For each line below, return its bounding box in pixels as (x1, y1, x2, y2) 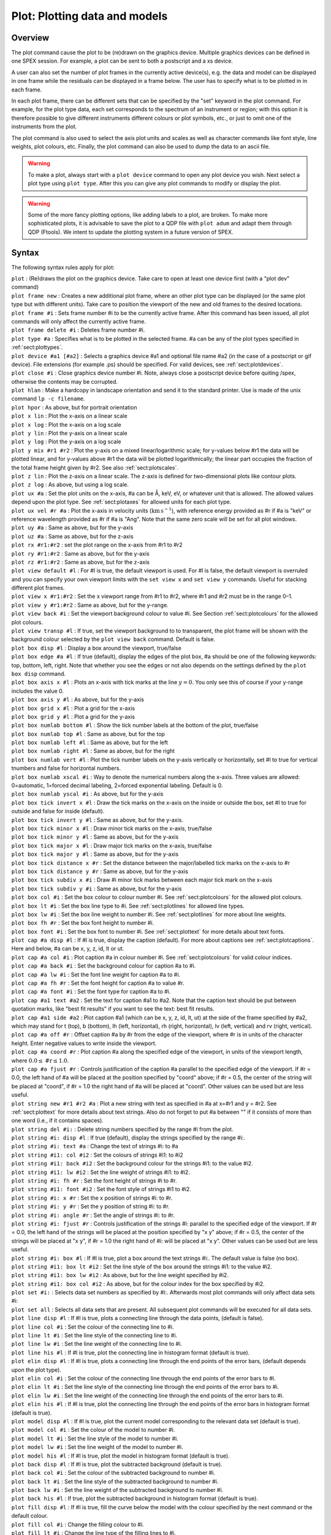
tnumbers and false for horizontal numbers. (11, 764, 121, 772)
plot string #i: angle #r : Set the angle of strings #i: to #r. (11, 1211, 175, 1219)
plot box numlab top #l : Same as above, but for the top (11, 730, 165, 737)
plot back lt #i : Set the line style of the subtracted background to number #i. (11, 1477, 219, 1485)
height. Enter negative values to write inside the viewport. (11, 1040, 157, 1047)
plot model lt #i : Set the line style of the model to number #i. (11, 1434, 179, 1442)
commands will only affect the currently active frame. (11, 317, 146, 325)
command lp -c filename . (11, 395, 85, 402)
